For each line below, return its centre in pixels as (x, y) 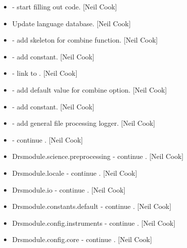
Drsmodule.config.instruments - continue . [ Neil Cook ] (94, 223)
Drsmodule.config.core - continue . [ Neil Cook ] (82, 239)
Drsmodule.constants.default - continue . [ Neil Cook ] (92, 206)
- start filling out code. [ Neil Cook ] (65, 6)
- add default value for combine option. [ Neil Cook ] (90, 89)
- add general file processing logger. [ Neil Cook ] (84, 123)
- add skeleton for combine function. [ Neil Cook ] (85, 40)
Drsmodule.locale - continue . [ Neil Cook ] (75, 173)
